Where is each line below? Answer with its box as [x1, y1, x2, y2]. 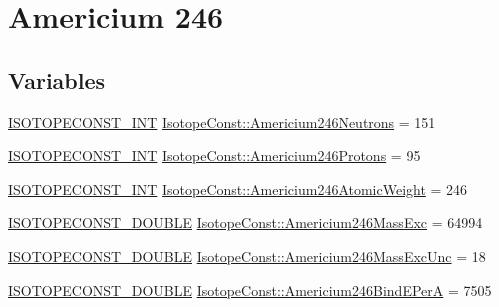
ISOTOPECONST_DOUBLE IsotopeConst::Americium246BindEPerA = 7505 [8, 279, 492, 300]
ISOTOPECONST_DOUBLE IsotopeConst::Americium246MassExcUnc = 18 [8, 245, 486, 266]
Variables [8, 64, 106, 95]
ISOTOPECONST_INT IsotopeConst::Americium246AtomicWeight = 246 [8, 178, 468, 199]
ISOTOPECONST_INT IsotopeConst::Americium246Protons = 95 [8, 145, 421, 166]
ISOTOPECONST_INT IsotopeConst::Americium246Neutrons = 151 [8, 111, 436, 132]
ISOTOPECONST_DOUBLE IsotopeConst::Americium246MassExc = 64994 [8, 212, 483, 233]
